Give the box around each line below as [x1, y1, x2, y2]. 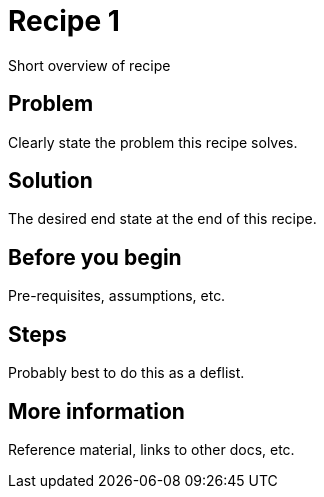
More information [8, 398, 185, 424]
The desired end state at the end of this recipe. [8, 210, 317, 228]
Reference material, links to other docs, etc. [8, 440, 295, 458]
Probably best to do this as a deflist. [8, 364, 245, 382]
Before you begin [8, 244, 182, 270]
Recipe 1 [8, 4, 120, 38]
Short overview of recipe [8, 56, 171, 74]
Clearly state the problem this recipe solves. [8, 133, 298, 151]
